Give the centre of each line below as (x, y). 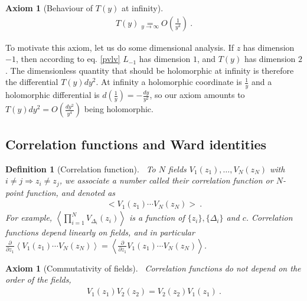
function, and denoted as (71, 192)
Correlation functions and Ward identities (136, 144)
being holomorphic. (119, 109)
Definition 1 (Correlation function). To (81, 169)
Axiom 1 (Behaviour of (49, 8)
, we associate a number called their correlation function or (166, 180)
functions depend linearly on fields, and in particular (100, 232)
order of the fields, (38, 279)
